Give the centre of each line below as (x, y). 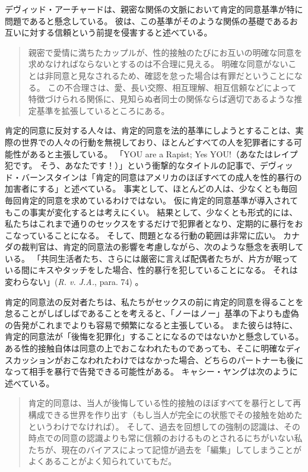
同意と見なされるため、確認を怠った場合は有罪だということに (174, 75)
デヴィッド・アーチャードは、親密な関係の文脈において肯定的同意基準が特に (154, 9)
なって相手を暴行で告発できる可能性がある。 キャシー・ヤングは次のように (151, 371)
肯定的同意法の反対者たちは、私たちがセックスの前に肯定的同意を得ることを (154, 301)
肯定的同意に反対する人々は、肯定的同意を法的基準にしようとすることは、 (150, 130)
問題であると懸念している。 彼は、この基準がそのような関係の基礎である (147, 20)
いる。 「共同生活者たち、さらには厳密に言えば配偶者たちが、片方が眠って (151, 258)
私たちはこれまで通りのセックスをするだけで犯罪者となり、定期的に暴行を (150, 224)
